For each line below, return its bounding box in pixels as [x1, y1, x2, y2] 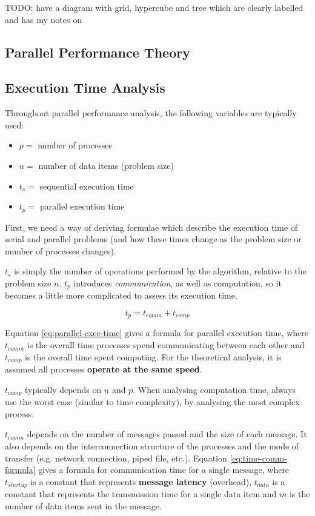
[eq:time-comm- [230, 451, 287, 464]
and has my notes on [5, 13, 82, 25]
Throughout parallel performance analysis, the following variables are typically [5, 107, 297, 119]
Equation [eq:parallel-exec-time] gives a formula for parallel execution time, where [5, 326, 308, 339]
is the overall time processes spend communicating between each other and [27, 339, 305, 351]
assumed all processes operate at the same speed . [5, 363, 202, 375]
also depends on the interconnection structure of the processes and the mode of [5, 439, 299, 452]
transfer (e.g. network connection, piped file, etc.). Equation [5, 451, 227, 464]
